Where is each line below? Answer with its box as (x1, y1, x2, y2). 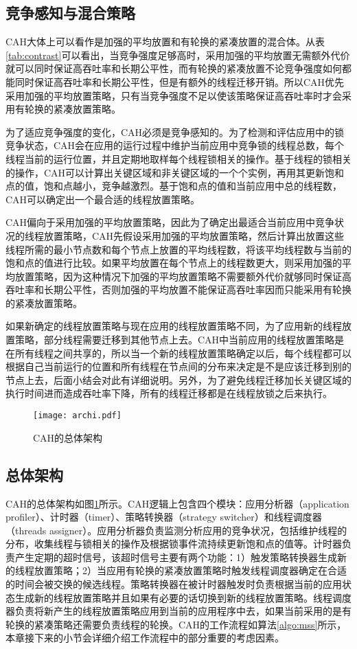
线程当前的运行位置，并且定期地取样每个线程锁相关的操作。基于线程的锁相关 (5, 151, 352, 166)
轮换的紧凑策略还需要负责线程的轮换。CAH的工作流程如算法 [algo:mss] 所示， (5, 617, 347, 631)
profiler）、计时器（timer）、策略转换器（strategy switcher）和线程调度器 (5, 510, 322, 524)
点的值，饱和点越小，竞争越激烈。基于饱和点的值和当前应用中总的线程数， (5, 179, 342, 193)
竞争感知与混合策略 (5, 2, 135, 23)
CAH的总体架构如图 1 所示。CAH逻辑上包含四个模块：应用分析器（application (5, 496, 349, 510)
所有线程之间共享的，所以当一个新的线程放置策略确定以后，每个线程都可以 (14, 345, 352, 360)
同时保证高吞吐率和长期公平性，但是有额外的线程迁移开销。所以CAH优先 (14, 74, 345, 89)
